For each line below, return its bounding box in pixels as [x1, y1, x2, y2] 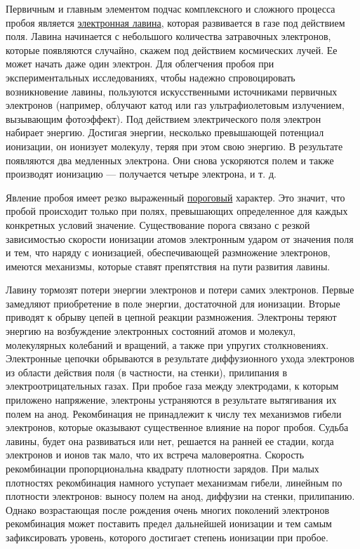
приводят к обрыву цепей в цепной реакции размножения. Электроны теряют [6, 310, 337, 324]
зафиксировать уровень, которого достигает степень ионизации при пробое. [6, 529, 328, 544]
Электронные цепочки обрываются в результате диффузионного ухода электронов [6, 351, 354, 366]
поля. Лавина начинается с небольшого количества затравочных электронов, [6, 29, 331, 44]
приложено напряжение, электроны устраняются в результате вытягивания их [6, 392, 337, 407]
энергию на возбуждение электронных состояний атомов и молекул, [6, 324, 296, 338]
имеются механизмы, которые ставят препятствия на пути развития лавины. [6, 258, 331, 273]
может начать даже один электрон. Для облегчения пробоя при [6, 56, 274, 71]
